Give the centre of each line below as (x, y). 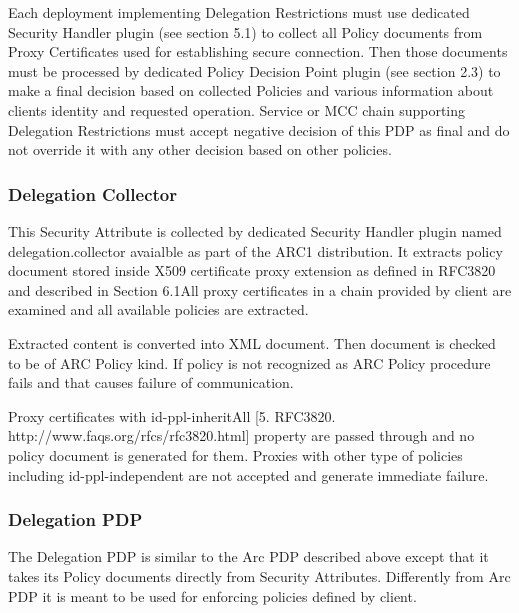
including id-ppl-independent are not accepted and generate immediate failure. (248, 474)
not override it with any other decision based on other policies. (200, 149)
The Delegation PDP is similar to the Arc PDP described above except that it (248, 556)
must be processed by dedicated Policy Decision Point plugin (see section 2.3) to (254, 70)
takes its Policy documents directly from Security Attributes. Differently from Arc (259, 575)
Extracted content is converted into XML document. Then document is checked (252, 342)
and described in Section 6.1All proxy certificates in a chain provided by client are (260, 289)
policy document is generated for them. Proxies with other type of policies (235, 454)
